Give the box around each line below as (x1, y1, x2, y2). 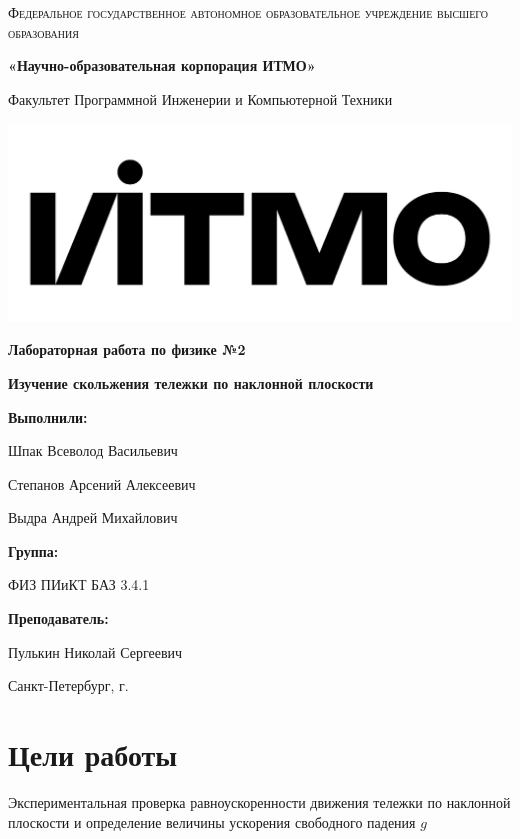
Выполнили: (8, 406, 88, 427)
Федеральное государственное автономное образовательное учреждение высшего (8, 2, 489, 22)
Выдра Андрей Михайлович (8, 507, 178, 528)
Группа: (8, 540, 59, 561)
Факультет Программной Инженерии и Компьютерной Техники (8, 88, 393, 109)
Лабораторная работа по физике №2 (8, 339, 246, 360)
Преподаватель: (8, 608, 109, 629)
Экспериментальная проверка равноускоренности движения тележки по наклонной (8, 791, 511, 812)
